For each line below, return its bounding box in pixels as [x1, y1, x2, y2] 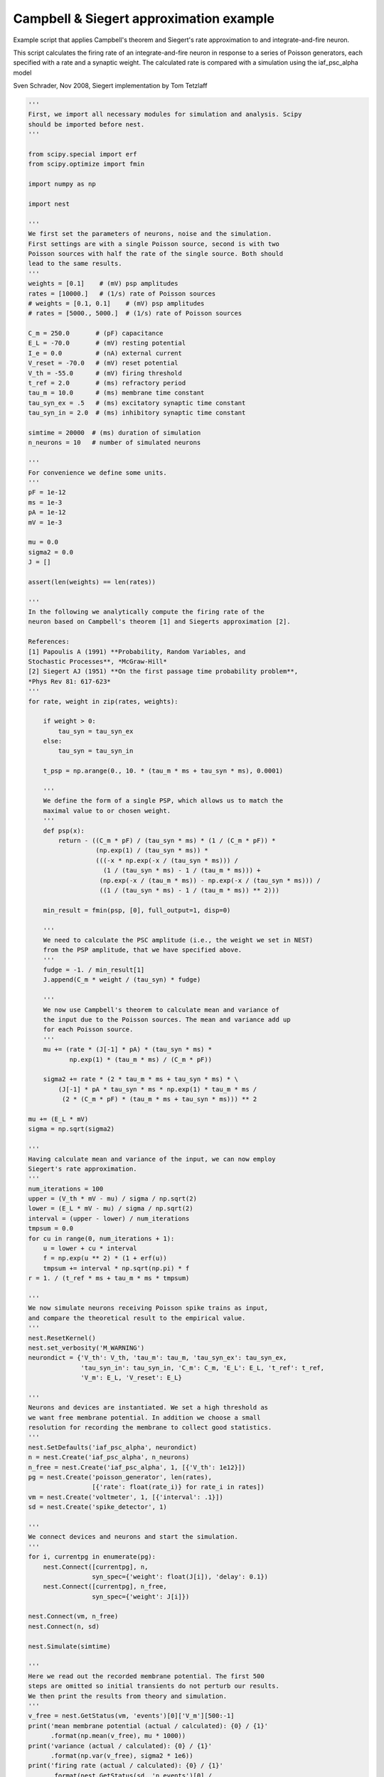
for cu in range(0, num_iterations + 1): [28, 1234, 175, 1242]
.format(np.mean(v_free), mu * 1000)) [50, 1732, 186, 1740]
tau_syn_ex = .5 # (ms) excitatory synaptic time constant [28, 399, 246, 407]
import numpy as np [28, 180, 96, 188]
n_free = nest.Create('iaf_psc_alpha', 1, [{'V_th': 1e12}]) [28, 1463, 246, 1471]
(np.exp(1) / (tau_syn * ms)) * [95, 847, 209, 854]
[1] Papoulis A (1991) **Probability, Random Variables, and [28, 648, 246, 655]
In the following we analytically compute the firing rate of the [28, 608, 265, 616]
